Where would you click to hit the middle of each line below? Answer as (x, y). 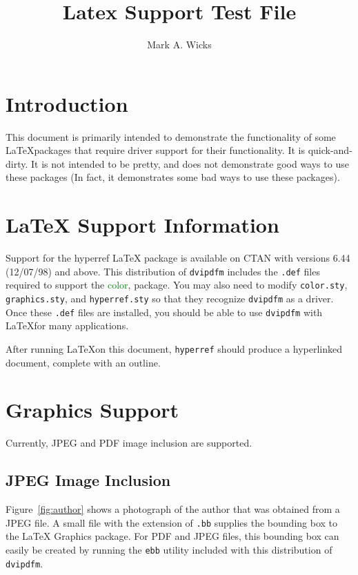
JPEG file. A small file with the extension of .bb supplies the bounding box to (172, 522)
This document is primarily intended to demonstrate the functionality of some (171, 136)
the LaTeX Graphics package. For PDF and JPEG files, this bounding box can (172, 536)
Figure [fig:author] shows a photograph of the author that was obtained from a (173, 509)
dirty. (17, 163)
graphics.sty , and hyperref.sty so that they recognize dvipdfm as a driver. (170, 299)
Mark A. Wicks (179, 45)
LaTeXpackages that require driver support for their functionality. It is (155, 150)
